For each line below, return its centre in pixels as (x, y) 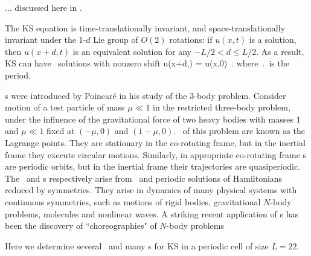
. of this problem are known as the (239, 131)
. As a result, (280, 51)
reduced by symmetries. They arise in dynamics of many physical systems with (151, 190)
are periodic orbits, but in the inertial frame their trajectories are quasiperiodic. (153, 166)
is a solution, (273, 40)
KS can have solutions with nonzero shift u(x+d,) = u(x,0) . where (132, 63)
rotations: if (191, 40)
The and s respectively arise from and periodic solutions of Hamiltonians (144, 178)
